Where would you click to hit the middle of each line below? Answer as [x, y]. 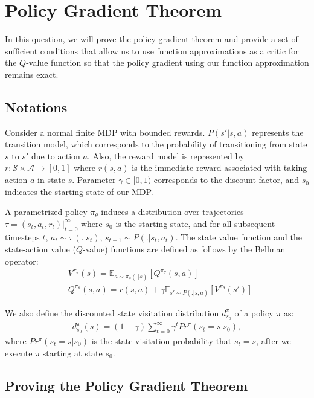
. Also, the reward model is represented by [166, 156]
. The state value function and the [239, 236]
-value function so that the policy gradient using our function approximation [168, 63]
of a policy [254, 313]
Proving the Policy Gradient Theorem [127, 385]
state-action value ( [40, 249]
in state [52, 180]
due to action [56, 156]
